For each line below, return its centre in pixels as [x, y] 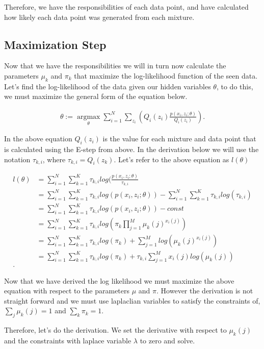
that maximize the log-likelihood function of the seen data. [166, 75]
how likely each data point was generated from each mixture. [99, 17]
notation [17, 159]
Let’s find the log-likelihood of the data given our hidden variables [108, 86]
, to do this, [235, 86]
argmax [88, 117]
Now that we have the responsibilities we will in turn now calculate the [115, 66]
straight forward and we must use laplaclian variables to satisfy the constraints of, [132, 300]
